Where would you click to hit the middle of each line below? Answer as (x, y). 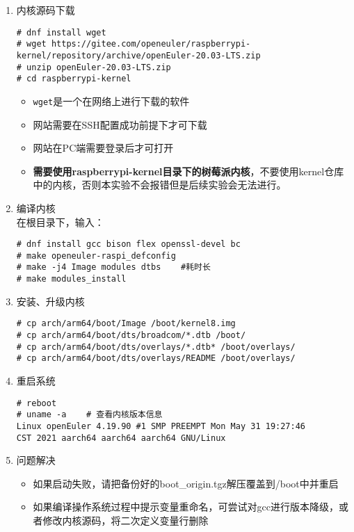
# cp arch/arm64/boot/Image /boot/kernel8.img (126, 324)
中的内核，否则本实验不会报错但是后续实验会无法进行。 (160, 185)
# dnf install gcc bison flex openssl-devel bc (128, 244)
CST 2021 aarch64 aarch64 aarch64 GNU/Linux (121, 438)
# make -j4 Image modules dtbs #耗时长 (113, 267)
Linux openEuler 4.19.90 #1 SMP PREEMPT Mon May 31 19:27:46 (161, 426)
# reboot (37, 403)
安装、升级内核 (50, 301)
